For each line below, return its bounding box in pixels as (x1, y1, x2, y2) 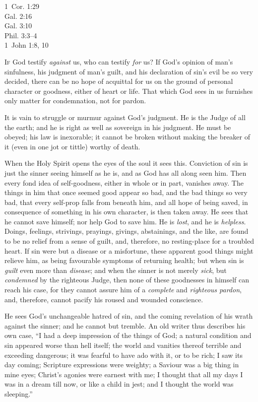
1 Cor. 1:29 (4, 1, 40, 11)
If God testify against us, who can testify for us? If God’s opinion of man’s (4, 56, 233, 67)
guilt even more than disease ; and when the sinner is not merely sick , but (4, 265, 227, 275)
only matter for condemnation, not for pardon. (4, 95, 146, 106)
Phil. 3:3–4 (4, 30, 37, 40)
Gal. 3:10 (4, 20, 32, 31)
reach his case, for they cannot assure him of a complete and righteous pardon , (4, 284, 242, 295)
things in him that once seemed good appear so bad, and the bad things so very (4, 187, 248, 198)
